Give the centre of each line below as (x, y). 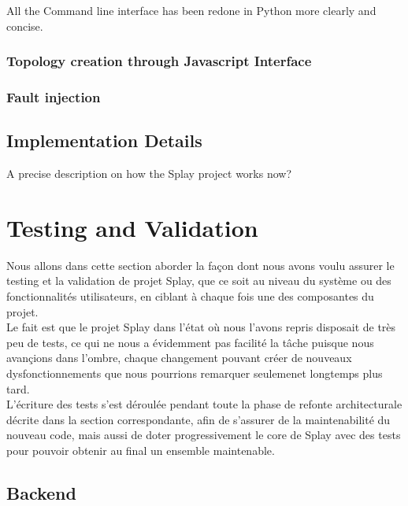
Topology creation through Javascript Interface (159, 61)
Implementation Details (104, 140)
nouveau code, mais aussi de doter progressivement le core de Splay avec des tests (204, 435)
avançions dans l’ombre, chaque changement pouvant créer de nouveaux (179, 358)
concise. (25, 26)
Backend (41, 492)
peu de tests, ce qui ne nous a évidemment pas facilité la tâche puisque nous (190, 342)
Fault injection (54, 96)
